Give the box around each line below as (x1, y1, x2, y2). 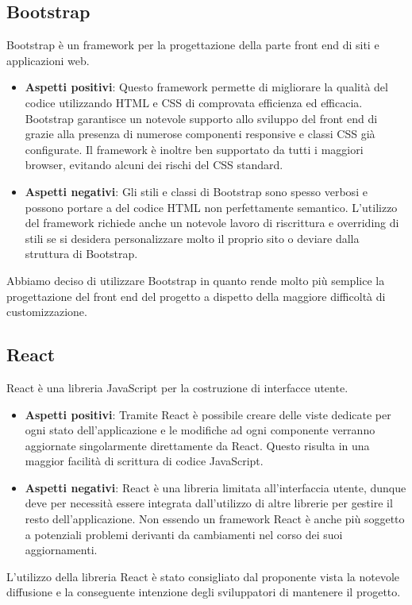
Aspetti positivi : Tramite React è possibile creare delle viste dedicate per (25, 406, 391, 422)
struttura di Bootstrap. (25, 245, 138, 262)
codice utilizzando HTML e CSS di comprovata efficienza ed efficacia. (25, 94, 363, 110)
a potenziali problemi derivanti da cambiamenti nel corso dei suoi (25, 526, 343, 542)
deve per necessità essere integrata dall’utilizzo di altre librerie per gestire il (25, 495, 393, 511)
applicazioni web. (6, 52, 90, 68)
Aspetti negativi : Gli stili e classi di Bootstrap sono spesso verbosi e (25, 183, 368, 199)
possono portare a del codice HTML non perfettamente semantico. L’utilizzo (25, 198, 398, 215)
